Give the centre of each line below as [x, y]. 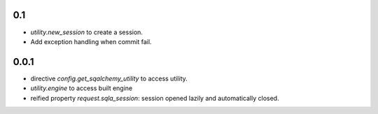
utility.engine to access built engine [82, 88]
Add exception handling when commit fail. [91, 41]
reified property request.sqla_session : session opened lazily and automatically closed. [155, 98]
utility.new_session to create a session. [87, 32]
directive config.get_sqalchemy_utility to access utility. [109, 78]
